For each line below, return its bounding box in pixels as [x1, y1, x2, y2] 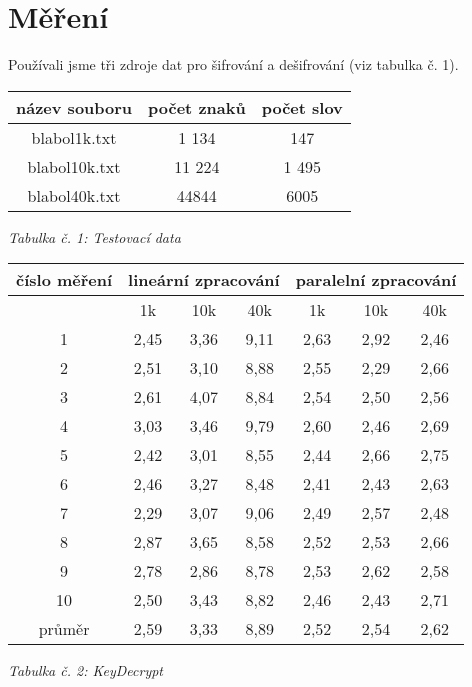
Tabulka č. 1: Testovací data [8, 226, 181, 247]
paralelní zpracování [295, 268, 457, 292]
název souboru [16, 95, 133, 119]
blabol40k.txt [27, 183, 121, 207]
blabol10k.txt [27, 154, 121, 178]
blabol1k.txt [31, 125, 117, 149]
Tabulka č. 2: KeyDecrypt [8, 660, 164, 681]
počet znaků [148, 95, 246, 119]
